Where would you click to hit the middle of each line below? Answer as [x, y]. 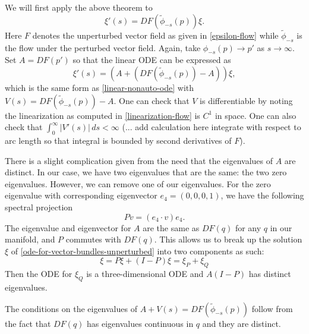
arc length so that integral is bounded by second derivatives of [118, 140]
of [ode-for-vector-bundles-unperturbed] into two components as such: [138, 250]
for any [248, 227]
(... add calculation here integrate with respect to [212, 127]
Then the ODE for [39, 274]
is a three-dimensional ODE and [145, 274]
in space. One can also [256, 115]
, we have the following [262, 195]
